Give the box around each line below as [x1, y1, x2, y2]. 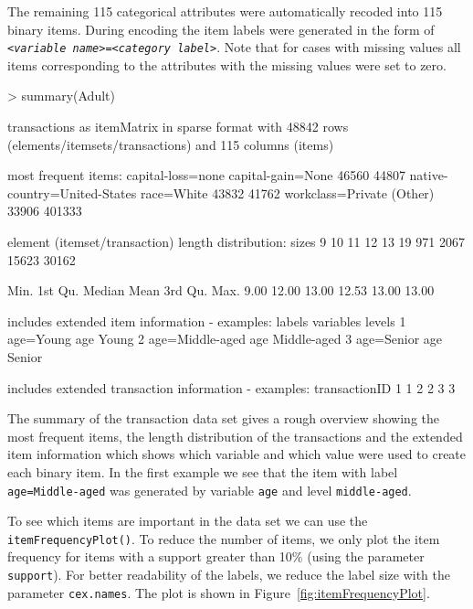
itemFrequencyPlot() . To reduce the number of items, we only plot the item [7, 529, 440, 548]
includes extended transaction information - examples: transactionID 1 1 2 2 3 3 [7, 378, 456, 397]
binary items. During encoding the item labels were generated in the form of [7, 19, 435, 38]
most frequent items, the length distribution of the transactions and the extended [7, 426, 463, 445]
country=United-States [7, 183, 137, 202]
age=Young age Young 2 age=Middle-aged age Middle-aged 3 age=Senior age [7, 329, 443, 348]
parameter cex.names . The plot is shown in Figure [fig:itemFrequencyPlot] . [7, 582, 430, 602]
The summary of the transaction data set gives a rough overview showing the [7, 409, 440, 428]
